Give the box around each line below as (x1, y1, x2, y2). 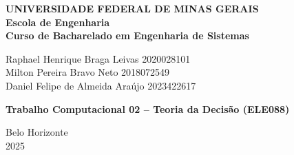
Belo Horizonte (6, 125, 68, 139)
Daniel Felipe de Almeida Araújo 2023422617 (6, 78, 196, 92)
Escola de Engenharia (6, 14, 110, 29)
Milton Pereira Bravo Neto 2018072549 (6, 65, 170, 79)
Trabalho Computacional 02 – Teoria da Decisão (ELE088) (6, 101, 290, 116)
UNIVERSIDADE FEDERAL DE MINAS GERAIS (6, 1, 259, 15)
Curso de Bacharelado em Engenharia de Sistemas (6, 28, 249, 43)
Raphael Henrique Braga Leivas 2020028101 (6, 51, 191, 65)
